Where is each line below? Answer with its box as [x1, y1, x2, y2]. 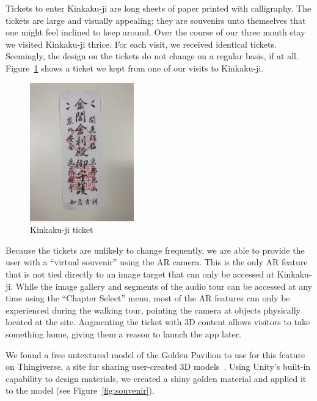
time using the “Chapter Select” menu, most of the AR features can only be [5, 292, 290, 304]
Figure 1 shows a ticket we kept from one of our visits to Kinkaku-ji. [5, 61, 264, 74]
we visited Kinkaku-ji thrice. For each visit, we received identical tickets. [5, 37, 277, 50]
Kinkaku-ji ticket [30, 223, 93, 236]
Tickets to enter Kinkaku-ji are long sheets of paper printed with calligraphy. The [5, 2, 312, 14]
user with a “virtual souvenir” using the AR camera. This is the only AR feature [5, 256, 308, 268]
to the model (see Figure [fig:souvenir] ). [5, 384, 155, 397]
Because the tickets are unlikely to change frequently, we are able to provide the [5, 243, 305, 256]
